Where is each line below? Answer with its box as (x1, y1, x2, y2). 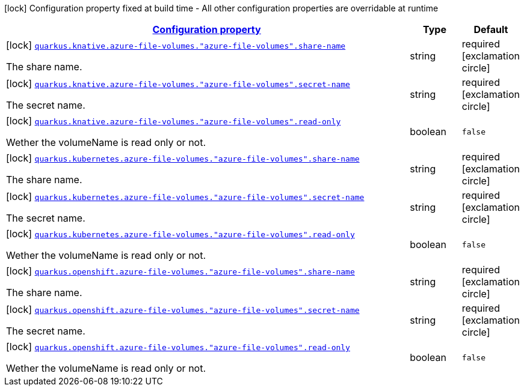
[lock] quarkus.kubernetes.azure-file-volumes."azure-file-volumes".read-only (6, 228, 355, 240)
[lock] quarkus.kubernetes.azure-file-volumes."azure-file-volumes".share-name (6, 152, 360, 164)
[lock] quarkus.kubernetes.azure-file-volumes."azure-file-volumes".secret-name (6, 190, 365, 202)
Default (473, 23, 508, 35)
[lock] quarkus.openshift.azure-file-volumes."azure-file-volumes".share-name (6, 265, 355, 277)
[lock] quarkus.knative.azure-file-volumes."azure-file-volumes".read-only (6, 115, 341, 127)
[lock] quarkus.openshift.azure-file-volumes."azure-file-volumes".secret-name (6, 303, 360, 315)
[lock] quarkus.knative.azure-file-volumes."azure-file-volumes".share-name (6, 39, 346, 51)
